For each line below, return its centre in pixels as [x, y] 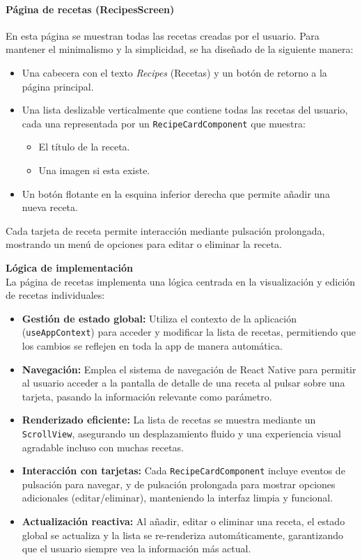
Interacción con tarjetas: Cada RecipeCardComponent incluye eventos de [183, 470]
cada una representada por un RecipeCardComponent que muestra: [164, 123]
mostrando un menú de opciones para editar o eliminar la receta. [144, 244]
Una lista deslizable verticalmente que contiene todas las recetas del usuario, [185, 110]
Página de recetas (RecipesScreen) [90, 9]
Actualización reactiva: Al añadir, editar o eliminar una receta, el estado [183, 521]
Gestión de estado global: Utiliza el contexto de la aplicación [159, 318]
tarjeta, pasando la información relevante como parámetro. [147, 396]
